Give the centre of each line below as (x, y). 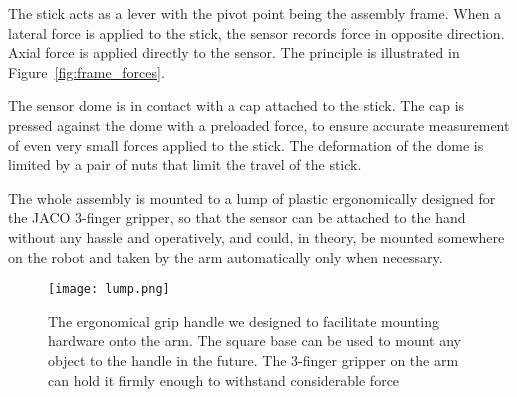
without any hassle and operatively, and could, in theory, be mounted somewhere (256, 236)
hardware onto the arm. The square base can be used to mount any (254, 340)
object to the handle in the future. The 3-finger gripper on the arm (253, 359)
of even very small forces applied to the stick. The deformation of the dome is (246, 144)
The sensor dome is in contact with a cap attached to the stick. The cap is (236, 105)
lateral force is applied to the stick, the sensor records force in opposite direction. (256, 32)
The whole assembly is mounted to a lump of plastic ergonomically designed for (252, 197)
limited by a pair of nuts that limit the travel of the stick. (185, 164)
